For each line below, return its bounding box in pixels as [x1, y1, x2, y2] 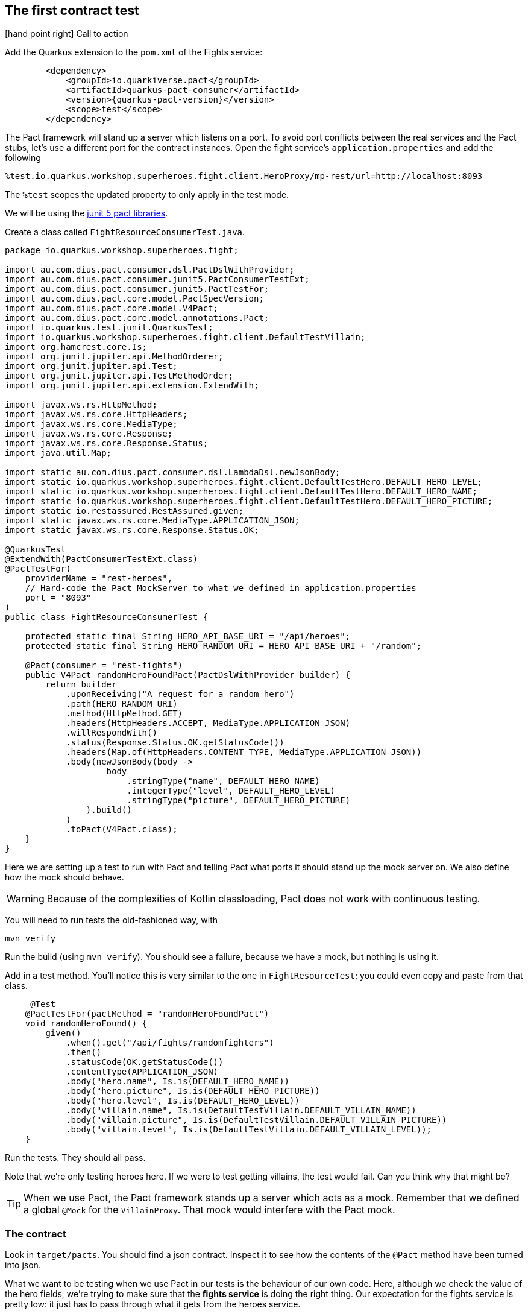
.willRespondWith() [66, 728, 157, 738]
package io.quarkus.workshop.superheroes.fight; [5, 245, 239, 256]
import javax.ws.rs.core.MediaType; [5, 419, 178, 429]
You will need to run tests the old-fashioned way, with [5, 915, 218, 926]
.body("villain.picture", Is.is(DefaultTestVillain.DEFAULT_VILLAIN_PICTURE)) [66, 1115, 447, 1125]
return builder [45, 680, 117, 690]
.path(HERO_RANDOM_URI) [66, 699, 178, 709]
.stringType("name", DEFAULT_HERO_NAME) [127, 776, 320, 786]
